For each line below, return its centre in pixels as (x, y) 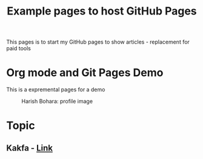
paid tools (19, 48)
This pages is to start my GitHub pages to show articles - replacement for (98, 42)
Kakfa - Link (30, 148)
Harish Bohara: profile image (57, 102)
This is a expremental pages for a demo (56, 89)
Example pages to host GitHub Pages (102, 11)
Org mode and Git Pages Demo (85, 73)
